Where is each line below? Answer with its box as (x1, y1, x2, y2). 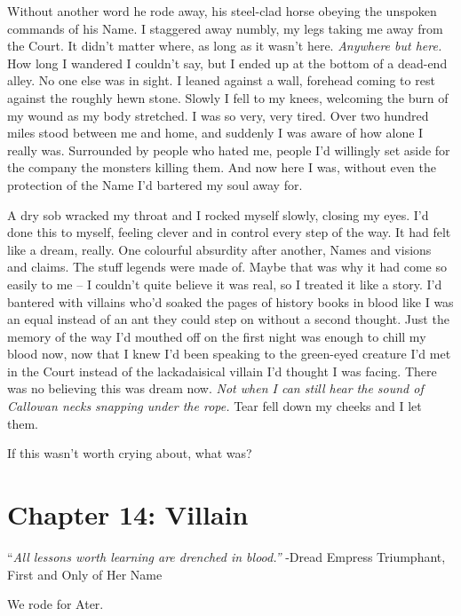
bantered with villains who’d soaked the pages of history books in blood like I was (7, 292, 454, 311)
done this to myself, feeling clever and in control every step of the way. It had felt (7, 223, 451, 241)
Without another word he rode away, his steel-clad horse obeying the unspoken (7, 2, 437, 20)
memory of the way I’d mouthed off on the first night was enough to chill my (7, 327, 426, 345)
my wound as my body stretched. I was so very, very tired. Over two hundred (7, 106, 429, 124)
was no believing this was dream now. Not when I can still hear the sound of (7, 379, 424, 398)
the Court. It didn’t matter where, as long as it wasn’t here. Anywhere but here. (7, 36, 442, 55)
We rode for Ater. (7, 595, 104, 613)
